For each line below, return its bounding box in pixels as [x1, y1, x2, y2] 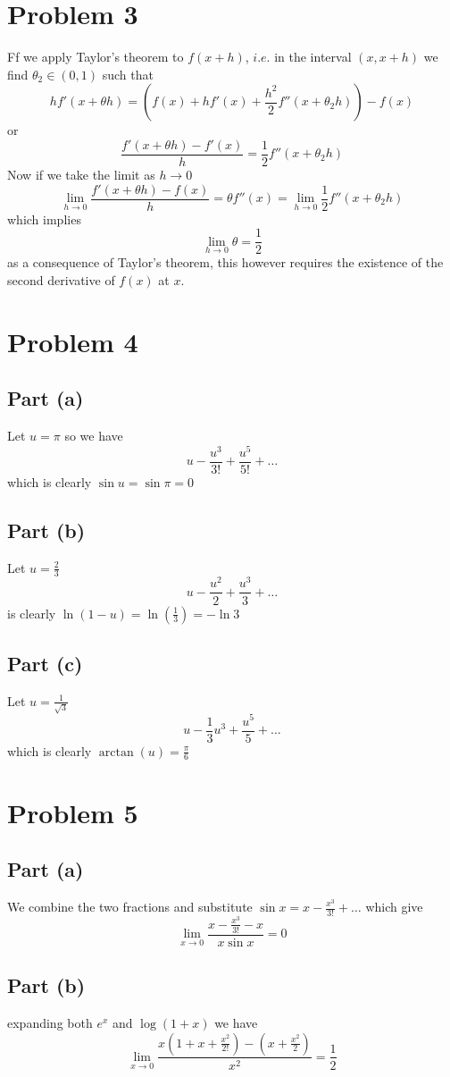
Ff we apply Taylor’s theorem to [7, 47, 184, 66]
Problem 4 [7, 323, 138, 359]
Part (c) [7, 649, 83, 677]
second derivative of [7, 270, 115, 289]
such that [102, 64, 154, 83]
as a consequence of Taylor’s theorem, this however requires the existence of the [7, 253, 444, 272]
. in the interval [266, 47, 352, 66]
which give [365, 897, 423, 915]
